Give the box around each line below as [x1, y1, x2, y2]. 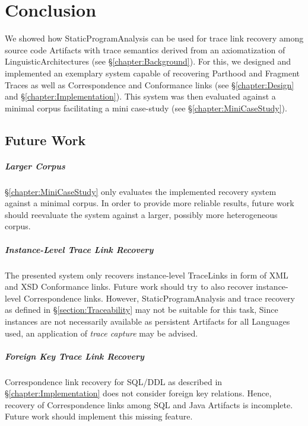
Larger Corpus [5, 159, 65, 172]
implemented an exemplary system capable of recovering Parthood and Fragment [5, 66, 300, 79]
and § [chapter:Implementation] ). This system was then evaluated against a [5, 90, 276, 103]
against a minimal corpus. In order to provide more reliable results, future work [5, 197, 294, 209]
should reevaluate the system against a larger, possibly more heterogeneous [5, 208, 278, 220]
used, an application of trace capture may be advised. [5, 326, 198, 339]
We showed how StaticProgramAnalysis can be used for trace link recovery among [5, 32, 304, 44]
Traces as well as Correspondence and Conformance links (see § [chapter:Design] [5, 78, 294, 91]
